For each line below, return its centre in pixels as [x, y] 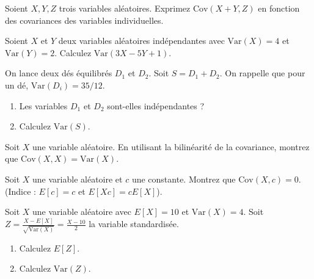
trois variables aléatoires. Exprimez [125, 8]
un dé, [17, 85]
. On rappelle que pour [262, 73]
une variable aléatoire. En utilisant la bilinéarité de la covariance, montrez [171, 146]
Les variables [43, 105]
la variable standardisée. [134, 224]
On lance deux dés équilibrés [59, 73]
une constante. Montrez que [184, 179]
